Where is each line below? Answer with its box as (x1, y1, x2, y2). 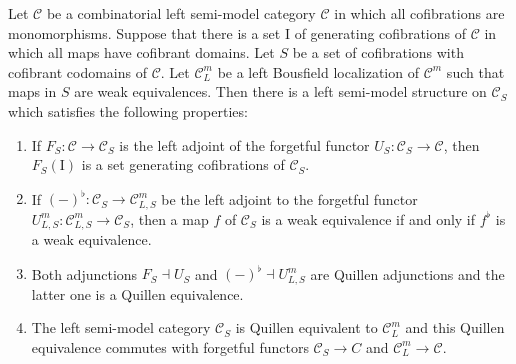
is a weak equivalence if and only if (261, 208, 476, 229)
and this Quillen (405, 317, 505, 338)
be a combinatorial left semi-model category (46, 3, 316, 23)
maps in (8, 81, 57, 102)
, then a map (130, 208, 209, 229)
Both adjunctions (31, 263, 138, 284)
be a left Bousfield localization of (217, 61, 419, 82)
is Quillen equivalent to (235, 317, 378, 338)
